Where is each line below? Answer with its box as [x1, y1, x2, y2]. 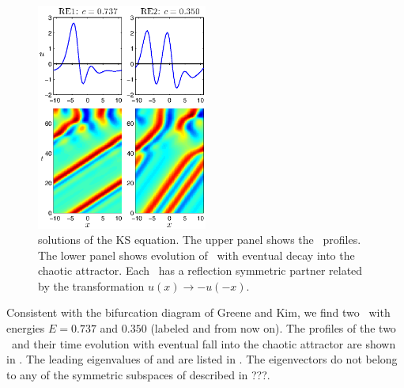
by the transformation [38, 277, 145, 294]
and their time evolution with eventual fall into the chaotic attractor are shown [11, 335, 396, 352]
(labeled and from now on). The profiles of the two [150, 320, 396, 337]
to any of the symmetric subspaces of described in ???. [6, 366, 270, 382]
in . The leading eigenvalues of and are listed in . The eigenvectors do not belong [6, 351, 398, 367]
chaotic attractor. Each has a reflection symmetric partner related [38, 262, 363, 279]
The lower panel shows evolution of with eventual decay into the [38, 246, 355, 263]
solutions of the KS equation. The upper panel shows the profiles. [38, 231, 361, 248]
